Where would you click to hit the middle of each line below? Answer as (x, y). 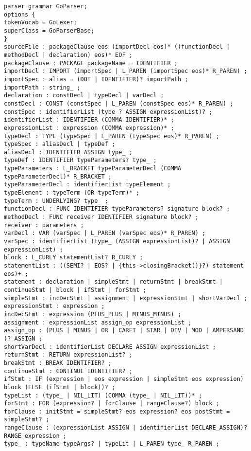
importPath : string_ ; (42, 87)
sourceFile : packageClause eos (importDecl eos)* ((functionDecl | (117, 47)
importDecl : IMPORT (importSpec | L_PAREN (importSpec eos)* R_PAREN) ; (126, 71)
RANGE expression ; (35, 436)
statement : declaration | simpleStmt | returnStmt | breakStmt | (114, 282)
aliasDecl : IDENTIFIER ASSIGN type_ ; (68, 152)
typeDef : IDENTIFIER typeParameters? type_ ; (80, 160)
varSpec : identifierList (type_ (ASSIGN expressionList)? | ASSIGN (117, 242)
